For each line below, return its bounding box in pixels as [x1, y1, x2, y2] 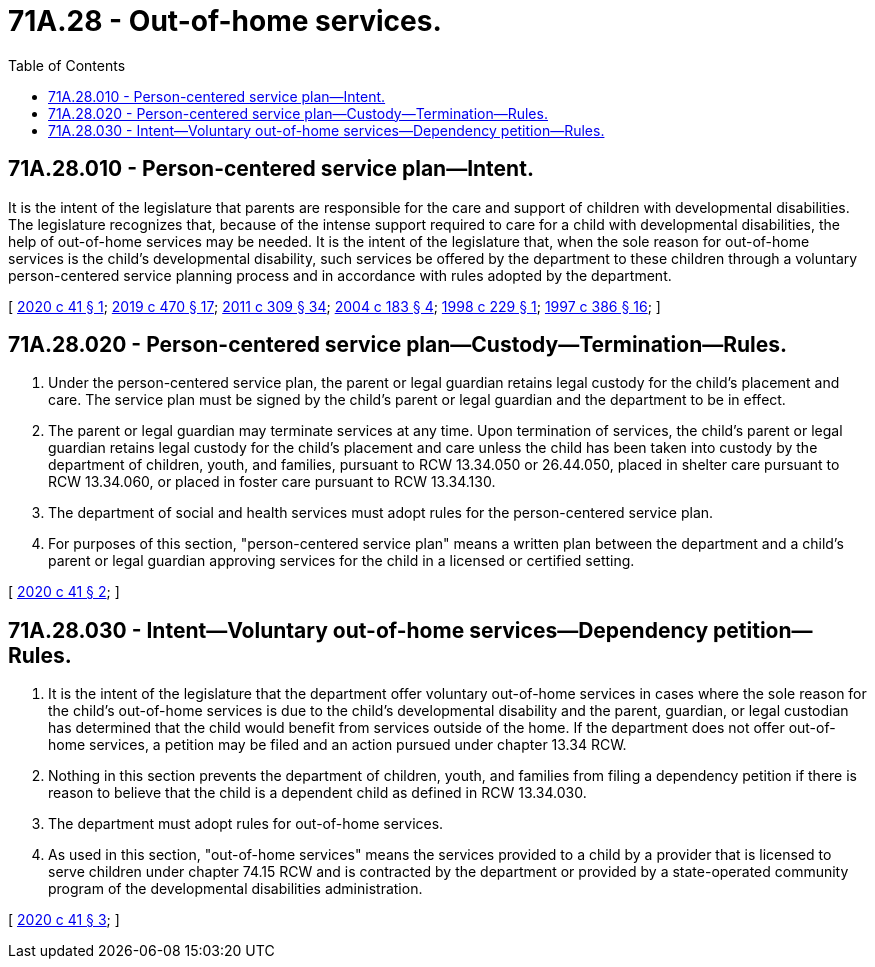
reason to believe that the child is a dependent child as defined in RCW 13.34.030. [48, 784, 587, 802]
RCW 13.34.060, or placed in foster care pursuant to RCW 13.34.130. [48, 473, 496, 491]
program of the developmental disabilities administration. [48, 880, 423, 898]
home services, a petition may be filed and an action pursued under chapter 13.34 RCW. [48, 736, 627, 754]
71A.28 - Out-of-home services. [8, 4, 442, 38]
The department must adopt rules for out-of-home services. [48, 815, 444, 833]
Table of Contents [8, 56, 126, 74]
